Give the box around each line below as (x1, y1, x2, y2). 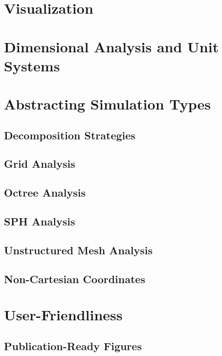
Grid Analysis (4, 156, 75, 171)
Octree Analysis (4, 185, 86, 200)
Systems (4, 55, 60, 75)
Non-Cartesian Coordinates (4, 271, 145, 286)
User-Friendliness (4, 305, 123, 325)
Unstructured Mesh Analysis (4, 242, 153, 257)
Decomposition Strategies (4, 127, 135, 142)
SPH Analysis (4, 214, 75, 229)
